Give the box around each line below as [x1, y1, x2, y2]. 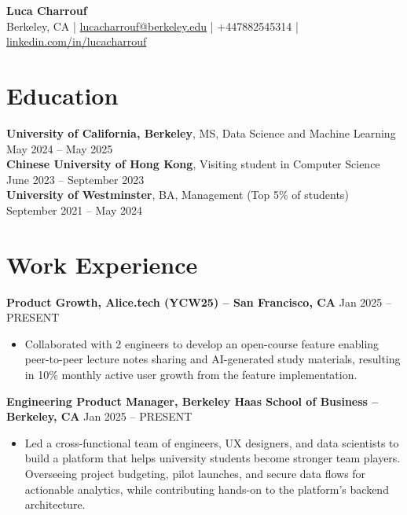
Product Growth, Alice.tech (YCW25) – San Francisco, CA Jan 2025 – [6, 293, 392, 310]
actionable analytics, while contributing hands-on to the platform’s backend [24, 480, 389, 497]
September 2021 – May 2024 [6, 201, 143, 218]
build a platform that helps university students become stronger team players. [24, 450, 401, 466]
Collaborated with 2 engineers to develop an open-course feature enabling [24, 335, 379, 351]
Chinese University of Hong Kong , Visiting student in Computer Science [6, 156, 380, 172]
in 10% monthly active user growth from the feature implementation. [24, 366, 357, 382]
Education [6, 79, 119, 111]
